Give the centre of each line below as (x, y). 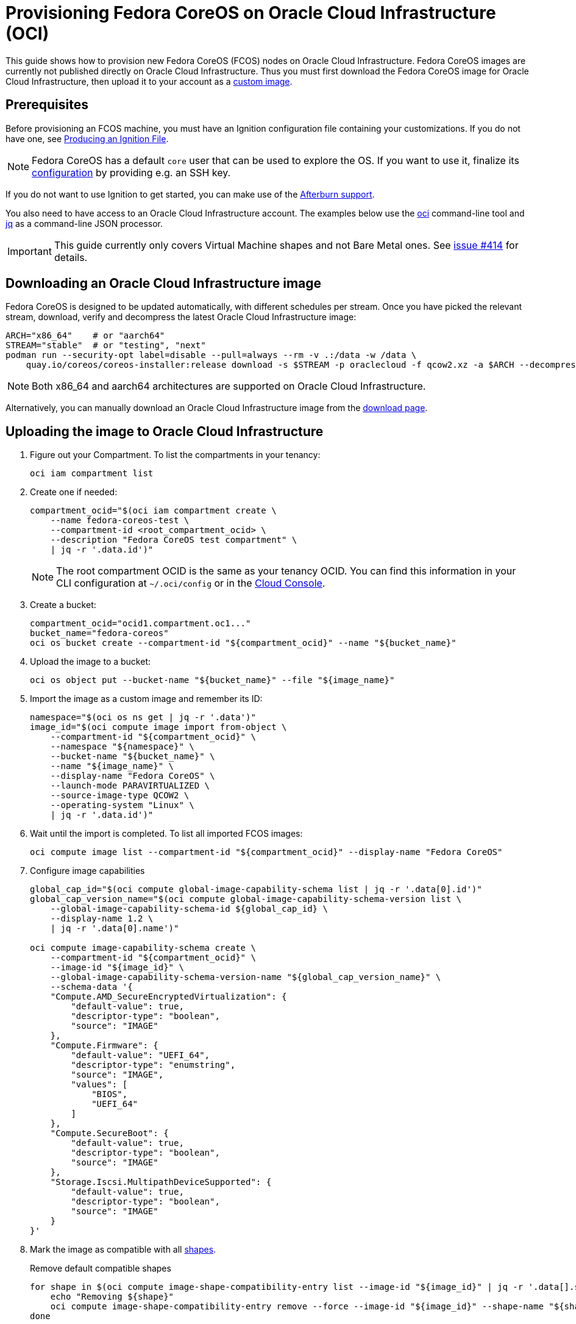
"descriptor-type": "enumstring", (153, 1065)
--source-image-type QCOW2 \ (120, 796)
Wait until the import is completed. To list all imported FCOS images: (166, 834)
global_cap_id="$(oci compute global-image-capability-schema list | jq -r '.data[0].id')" (256, 889)
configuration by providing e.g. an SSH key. (131, 172)
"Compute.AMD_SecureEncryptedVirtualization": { (169, 997)
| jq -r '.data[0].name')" (115, 929)
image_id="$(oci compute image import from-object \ (158, 727)
